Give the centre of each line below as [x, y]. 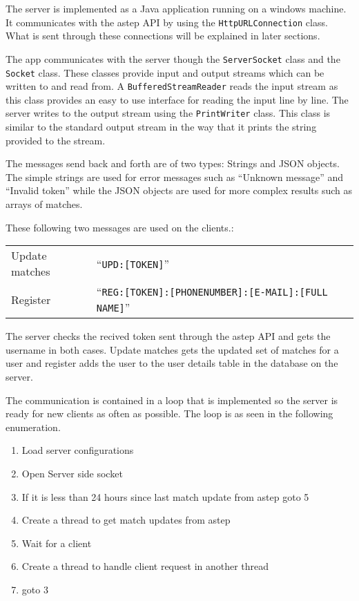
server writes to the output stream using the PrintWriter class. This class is [168, 113]
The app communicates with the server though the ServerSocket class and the [173, 58]
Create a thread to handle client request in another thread [145, 566]
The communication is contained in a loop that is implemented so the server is [172, 400]
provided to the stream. [56, 140]
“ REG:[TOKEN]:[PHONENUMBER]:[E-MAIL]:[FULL [212, 292]
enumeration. [33, 427]
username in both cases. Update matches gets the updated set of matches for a [172, 349]
